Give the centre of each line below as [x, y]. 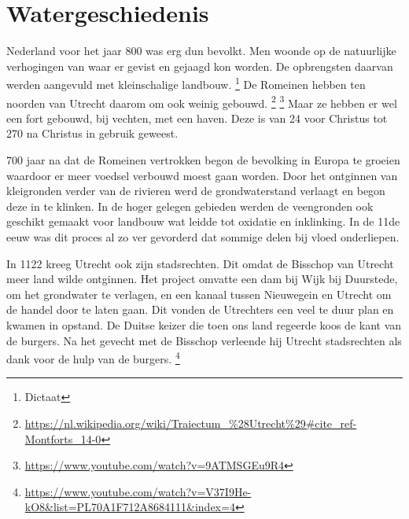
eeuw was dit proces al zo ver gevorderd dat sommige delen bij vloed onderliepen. [203, 236]
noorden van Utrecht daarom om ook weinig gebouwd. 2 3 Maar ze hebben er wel [202, 101]
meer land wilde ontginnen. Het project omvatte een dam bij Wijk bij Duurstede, [202, 279]
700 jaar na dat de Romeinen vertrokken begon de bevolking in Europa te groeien [203, 160]
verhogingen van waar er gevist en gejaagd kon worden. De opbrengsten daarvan [200, 66]
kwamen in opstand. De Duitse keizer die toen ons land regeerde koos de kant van [204, 324]
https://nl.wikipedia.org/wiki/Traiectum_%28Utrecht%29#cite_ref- [191, 423]
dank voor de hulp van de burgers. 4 [93, 357]
